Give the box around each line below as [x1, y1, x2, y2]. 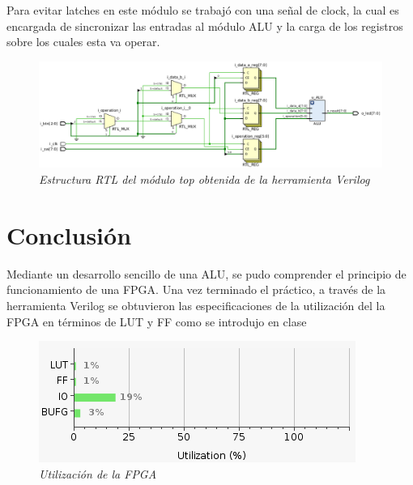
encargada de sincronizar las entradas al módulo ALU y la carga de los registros [6, 17, 403, 34]
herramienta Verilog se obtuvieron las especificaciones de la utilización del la [6, 296, 385, 313]
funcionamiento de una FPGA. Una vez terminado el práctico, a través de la [6, 281, 386, 298]
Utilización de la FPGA [39, 465, 157, 482]
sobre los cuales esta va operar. [6, 33, 160, 50]
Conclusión [6, 218, 132, 251]
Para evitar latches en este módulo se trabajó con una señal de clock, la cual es [6, 2, 399, 18]
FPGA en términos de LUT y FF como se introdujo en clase [6, 313, 307, 330]
